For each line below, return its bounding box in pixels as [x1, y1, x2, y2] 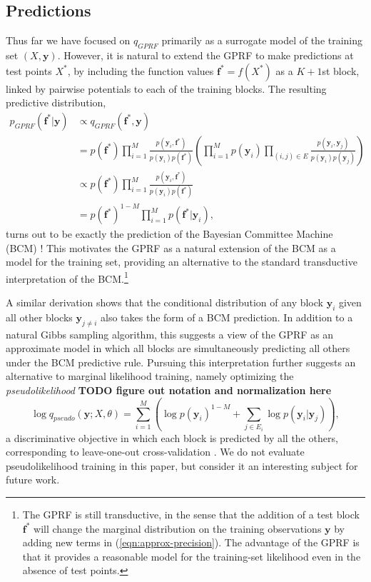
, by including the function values [67, 63, 214, 78]
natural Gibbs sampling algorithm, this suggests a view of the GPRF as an [6, 326, 334, 341]
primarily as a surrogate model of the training [161, 33, 363, 48]
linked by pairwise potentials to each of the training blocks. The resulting [6, 81, 327, 96]
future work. [6, 472, 60, 487]
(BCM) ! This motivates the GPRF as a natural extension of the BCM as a [6, 240, 336, 255]
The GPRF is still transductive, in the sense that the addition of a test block [22, 507, 360, 521]
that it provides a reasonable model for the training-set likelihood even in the [22, 548, 361, 563]
